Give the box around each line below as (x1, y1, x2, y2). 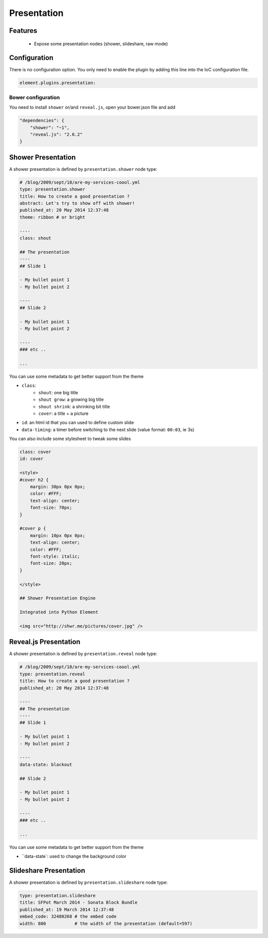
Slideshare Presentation (9, 866, 85, 875)
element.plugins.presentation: (19, 80, 96, 86)
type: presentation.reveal (19, 671, 85, 677)
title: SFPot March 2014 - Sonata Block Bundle (19, 900, 137, 906)
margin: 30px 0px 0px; (30, 484, 85, 490)
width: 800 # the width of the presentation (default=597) (19, 921, 193, 926)
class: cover (19, 449, 52, 455)
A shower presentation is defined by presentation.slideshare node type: (9, 879, 168, 885)
